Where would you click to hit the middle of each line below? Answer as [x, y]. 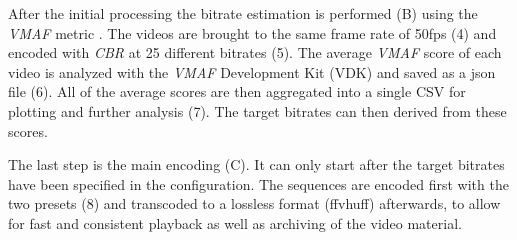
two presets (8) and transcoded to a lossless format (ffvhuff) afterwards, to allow [254, 203]
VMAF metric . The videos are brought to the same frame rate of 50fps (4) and [252, 32]
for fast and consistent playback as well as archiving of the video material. [235, 222]
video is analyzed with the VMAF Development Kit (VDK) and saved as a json [252, 71]
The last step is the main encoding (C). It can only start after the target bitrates [256, 164]
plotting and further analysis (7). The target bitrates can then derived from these [257, 110]
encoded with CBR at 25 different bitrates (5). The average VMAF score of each [255, 52]
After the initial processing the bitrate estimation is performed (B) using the [243, 13]
